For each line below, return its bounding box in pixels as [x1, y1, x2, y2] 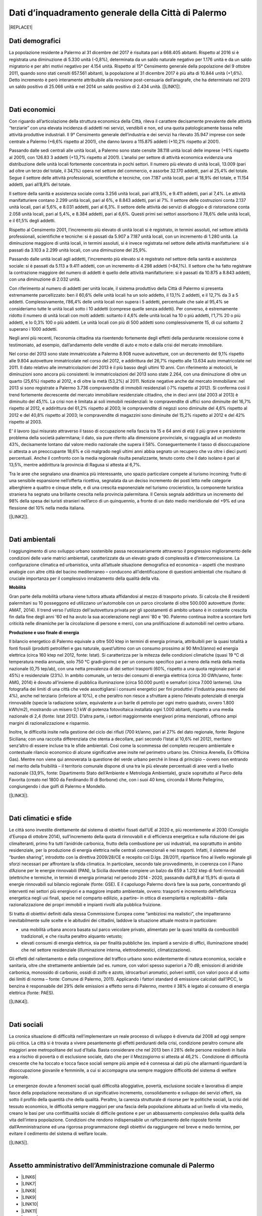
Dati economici [9, 105, 56, 114]
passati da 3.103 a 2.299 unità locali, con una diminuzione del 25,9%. [9, 247, 147, 253]
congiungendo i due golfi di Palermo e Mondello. [9, 784, 106, 789]
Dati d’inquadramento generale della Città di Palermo [9, 7, 227, 18]
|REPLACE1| [9, 24, 33, 30]
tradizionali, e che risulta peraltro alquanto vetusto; [21, 933, 123, 939]
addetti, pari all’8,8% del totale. [9, 181, 71, 187]
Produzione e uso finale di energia [9, 629, 80, 635]
